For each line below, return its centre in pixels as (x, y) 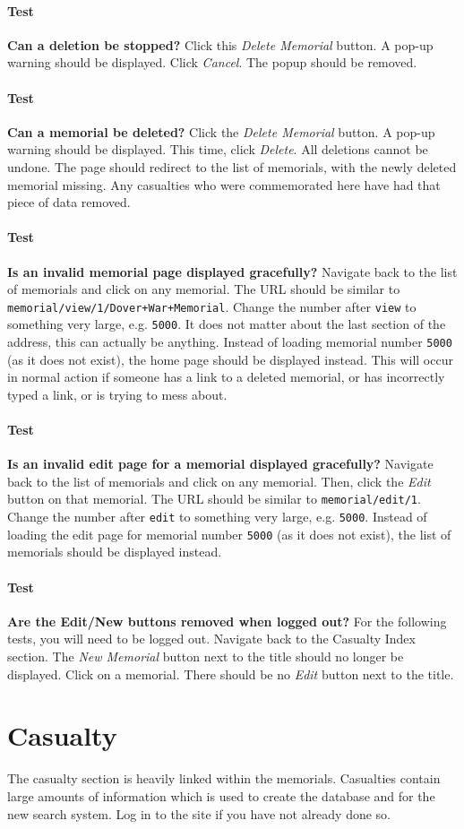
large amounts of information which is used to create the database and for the (221, 795)
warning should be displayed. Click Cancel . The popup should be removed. (212, 62)
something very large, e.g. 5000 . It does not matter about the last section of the (227, 324)
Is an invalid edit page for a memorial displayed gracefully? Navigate (220, 464)
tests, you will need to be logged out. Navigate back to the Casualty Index (211, 639)
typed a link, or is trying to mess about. (117, 394)
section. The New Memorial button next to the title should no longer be (206, 656)
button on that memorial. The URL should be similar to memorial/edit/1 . (214, 499)
